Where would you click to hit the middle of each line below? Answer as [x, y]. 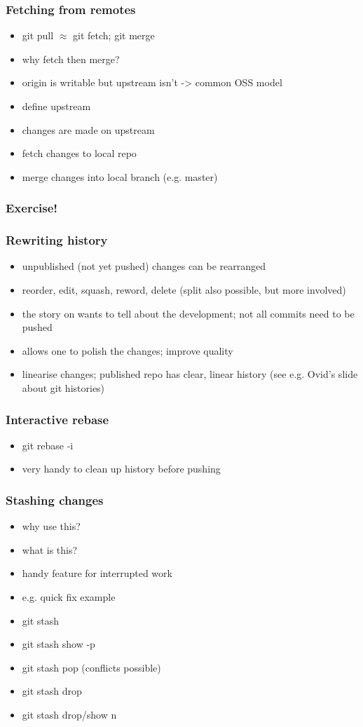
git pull [38, 35]
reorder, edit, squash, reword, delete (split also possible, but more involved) [184, 290]
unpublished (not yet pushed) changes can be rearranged [144, 266]
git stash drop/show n [69, 714]
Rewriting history [57, 240]
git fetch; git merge [114, 35]
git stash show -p [59, 644]
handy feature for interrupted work [97, 573]
